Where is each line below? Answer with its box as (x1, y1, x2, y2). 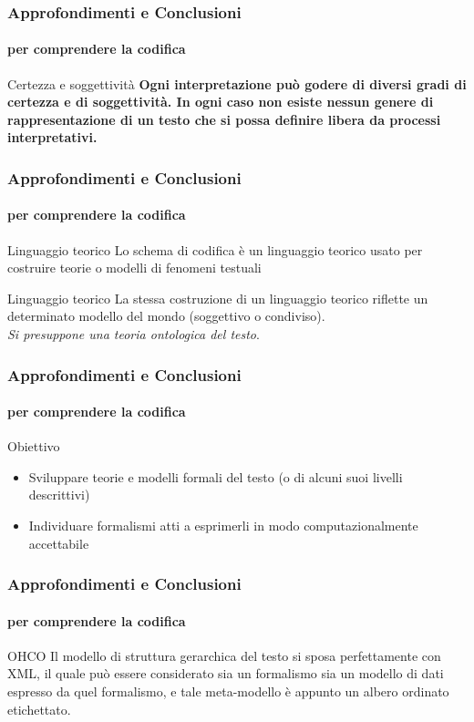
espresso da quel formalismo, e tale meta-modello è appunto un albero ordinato (7, 682, 449, 701)
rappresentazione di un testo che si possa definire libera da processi (7, 109, 441, 129)
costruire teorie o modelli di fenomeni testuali (7, 258, 262, 277)
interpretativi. (7, 128, 98, 147)
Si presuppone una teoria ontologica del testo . (7, 325, 260, 344)
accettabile (28, 533, 89, 552)
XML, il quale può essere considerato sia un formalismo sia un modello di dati (7, 664, 444, 683)
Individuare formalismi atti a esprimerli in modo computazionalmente (28, 516, 418, 535)
